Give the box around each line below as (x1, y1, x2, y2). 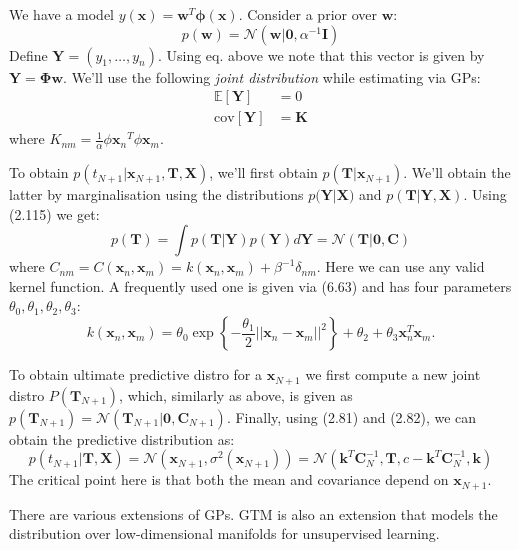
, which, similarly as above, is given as (119, 384, 353, 405)
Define (9, 44, 48, 65)
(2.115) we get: (9, 203, 100, 224)
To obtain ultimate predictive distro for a (9, 364, 262, 385)
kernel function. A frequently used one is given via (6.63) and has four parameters (9, 275, 512, 296)
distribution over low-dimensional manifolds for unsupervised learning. (9, 523, 440, 544)
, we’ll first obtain (209, 162, 318, 183)
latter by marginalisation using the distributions (9, 184, 304, 205)
